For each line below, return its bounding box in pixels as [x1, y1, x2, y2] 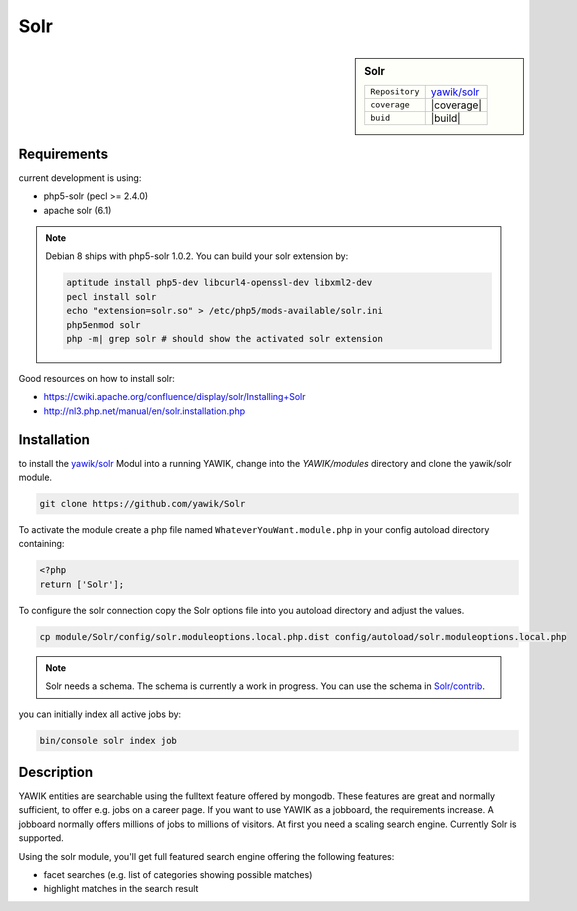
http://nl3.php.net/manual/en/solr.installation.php [43, 405, 246, 417]
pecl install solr [66, 291, 157, 302]
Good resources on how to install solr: [18, 373, 175, 384]
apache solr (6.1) [43, 204, 112, 216]
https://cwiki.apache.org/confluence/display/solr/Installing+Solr [43, 391, 306, 403]
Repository [370, 86, 420, 97]
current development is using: [18, 171, 142, 184]
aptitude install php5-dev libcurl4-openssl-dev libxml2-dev [66, 277, 373, 289]
